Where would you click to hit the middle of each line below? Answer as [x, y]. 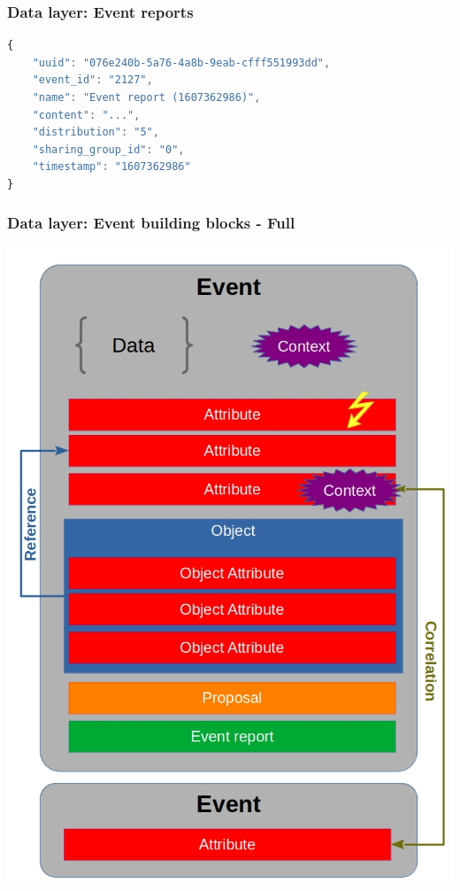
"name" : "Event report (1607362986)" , [146, 97]
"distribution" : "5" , [96, 132]
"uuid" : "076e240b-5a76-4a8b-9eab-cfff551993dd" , [181, 62]
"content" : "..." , [86, 115]
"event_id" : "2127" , [92, 80]
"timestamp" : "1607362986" [111, 167]
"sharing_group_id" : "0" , [108, 149]
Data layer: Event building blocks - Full [151, 223]
